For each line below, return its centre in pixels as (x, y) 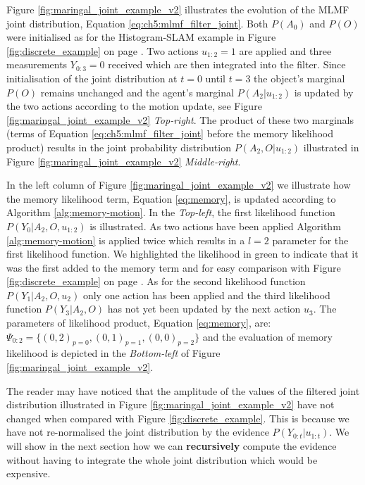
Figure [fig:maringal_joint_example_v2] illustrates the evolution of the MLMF (178, 9)
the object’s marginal (299, 78)
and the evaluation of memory (267, 336)
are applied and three (285, 50)
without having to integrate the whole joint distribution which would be (162, 459)
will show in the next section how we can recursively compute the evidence (172, 446)
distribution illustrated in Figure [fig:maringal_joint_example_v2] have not (171, 404)
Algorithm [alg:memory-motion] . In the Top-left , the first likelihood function (171, 212)
